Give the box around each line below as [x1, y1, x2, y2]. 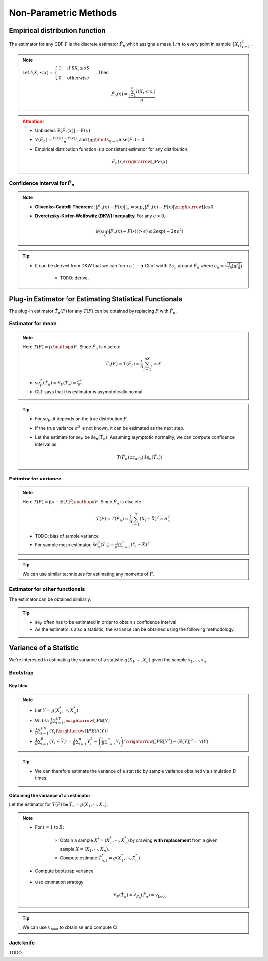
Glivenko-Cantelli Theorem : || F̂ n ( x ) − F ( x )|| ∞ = [35, 204, 134, 211]
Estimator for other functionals [9, 586, 85, 593]
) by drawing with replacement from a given [127, 837, 218, 843]
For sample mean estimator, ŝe [35, 542, 98, 548]
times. [35, 775, 48, 781]
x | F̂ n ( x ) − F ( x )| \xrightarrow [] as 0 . [142, 204, 215, 211]
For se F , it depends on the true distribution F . [35, 416, 129, 423]
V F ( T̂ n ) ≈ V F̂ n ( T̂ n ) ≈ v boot [113, 892, 166, 899]
